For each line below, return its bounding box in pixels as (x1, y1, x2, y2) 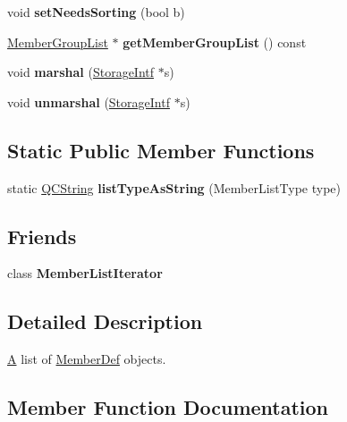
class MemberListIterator (7, 264, 163, 283)
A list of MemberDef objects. (7, 350, 166, 368)
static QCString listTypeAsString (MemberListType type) (7, 178, 342, 197)
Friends (7, 222, 77, 249)
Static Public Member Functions (7, 136, 315, 164)
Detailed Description (7, 308, 203, 335)
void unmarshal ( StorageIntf (7, 92, 170, 111)
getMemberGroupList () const (123, 32, 307, 51)
